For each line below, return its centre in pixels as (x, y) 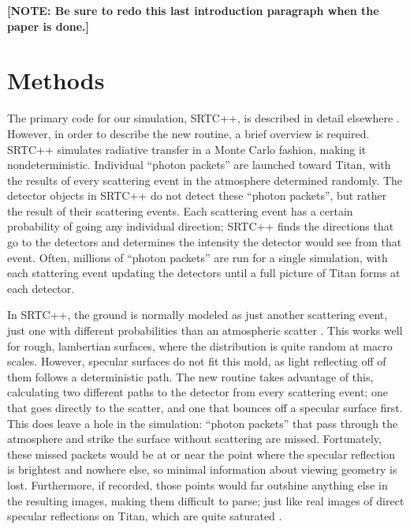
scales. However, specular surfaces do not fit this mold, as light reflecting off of (197, 361)
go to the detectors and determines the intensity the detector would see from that (205, 242)
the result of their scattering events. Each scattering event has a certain (180, 210)
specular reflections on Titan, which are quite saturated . (145, 516)
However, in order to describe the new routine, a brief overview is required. (188, 133)
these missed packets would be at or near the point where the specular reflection (201, 454)
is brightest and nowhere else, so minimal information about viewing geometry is (202, 469)
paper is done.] (48, 26)
